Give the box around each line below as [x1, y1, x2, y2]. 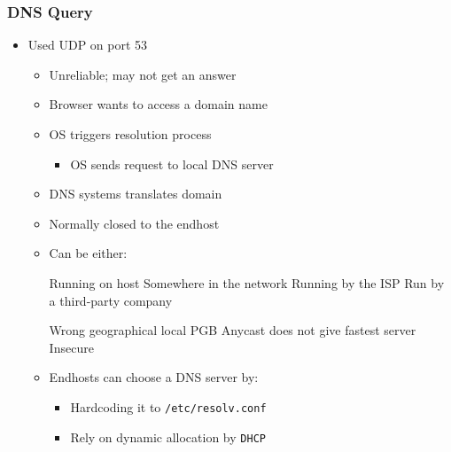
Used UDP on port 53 [27, 35, 148, 54]
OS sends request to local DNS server [70, 154, 274, 173]
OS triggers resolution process [49, 125, 212, 143]
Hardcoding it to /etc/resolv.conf [70, 397, 267, 416]
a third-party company [49, 291, 173, 309]
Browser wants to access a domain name [49, 95, 268, 113]
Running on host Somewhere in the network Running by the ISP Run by [49, 273, 445, 292]
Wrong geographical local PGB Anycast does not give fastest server [49, 321, 416, 339]
